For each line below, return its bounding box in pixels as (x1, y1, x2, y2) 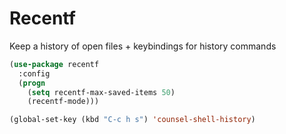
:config (18, 68, 51, 79)
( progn (18, 78, 46, 88)
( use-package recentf (9, 59, 100, 69)
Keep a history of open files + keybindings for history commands (9, 40, 277, 52)
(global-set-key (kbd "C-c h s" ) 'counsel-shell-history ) (9, 115, 256, 125)
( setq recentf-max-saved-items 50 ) (27, 87, 176, 97)
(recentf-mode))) (27, 97, 100, 107)
